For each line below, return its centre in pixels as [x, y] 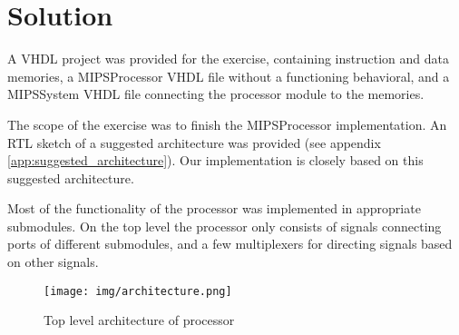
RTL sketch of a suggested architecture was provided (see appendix [194, 142]
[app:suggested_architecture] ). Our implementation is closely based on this [215, 160]
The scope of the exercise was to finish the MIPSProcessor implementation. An [227, 124]
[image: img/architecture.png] [138, 291]
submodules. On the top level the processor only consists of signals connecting [225, 226]
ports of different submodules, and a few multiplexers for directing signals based [230, 244]
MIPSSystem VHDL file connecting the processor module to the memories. [216, 94]
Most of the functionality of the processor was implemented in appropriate [214, 208]
